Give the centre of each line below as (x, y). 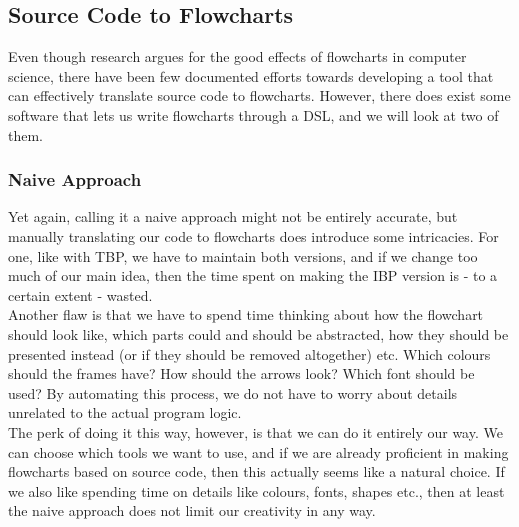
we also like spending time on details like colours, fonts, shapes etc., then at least (256, 490)
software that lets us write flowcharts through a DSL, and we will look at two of (253, 114)
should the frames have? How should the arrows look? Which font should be (241, 373)
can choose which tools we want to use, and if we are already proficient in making (258, 451)
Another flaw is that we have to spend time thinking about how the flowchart (246, 314)
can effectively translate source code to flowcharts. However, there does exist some (259, 95)
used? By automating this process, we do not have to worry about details (233, 392)
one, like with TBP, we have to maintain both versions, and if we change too (243, 255)
